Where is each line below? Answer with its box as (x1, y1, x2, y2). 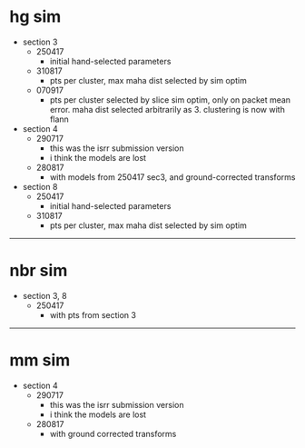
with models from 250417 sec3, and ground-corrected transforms (49, 171, 296, 183)
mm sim (9, 350, 71, 371)
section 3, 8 (22, 290, 67, 301)
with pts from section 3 (49, 309, 136, 320)
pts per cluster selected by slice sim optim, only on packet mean (49, 94, 291, 105)
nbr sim (9, 261, 68, 281)
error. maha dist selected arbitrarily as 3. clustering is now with (49, 104, 286, 114)
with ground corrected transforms (49, 428, 177, 439)
